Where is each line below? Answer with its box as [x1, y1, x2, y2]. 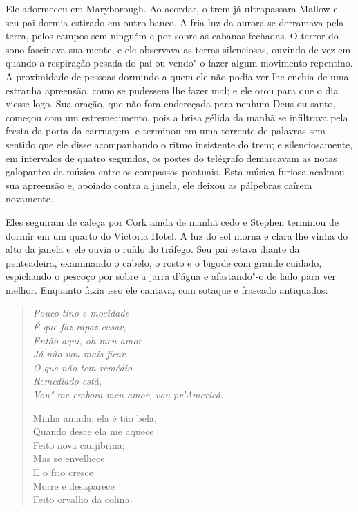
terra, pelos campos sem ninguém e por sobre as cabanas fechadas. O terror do [6, 28, 339, 43]
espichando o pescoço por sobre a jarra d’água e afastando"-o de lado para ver [6, 269, 336, 283]
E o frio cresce [32, 465, 93, 479]
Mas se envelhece [32, 451, 105, 466]
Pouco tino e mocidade [32, 306, 129, 320]
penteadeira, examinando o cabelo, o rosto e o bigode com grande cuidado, [6, 255, 322, 270]
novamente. [6, 191, 53, 206]
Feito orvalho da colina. [32, 492, 133, 506]
